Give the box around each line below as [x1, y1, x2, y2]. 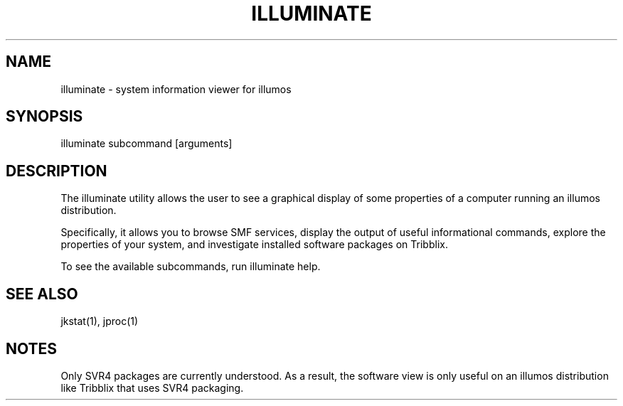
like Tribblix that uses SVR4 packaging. [60, 381, 244, 394]
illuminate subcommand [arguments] [60, 137, 233, 150]
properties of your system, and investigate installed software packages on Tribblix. [60, 238, 448, 251]
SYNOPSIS [6, 107, 83, 126]
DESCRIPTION [6, 161, 107, 180]
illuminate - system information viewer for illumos [60, 82, 292, 95]
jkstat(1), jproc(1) [60, 315, 139, 328]
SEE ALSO [6, 284, 78, 303]
